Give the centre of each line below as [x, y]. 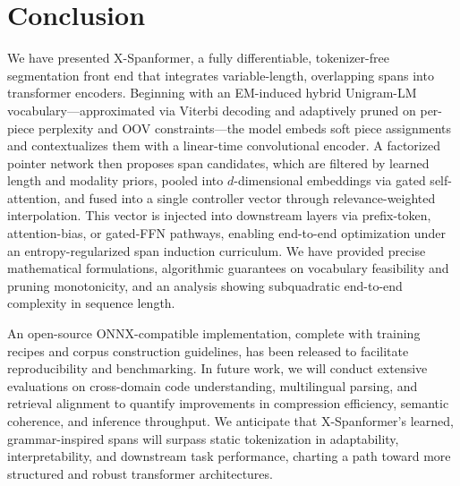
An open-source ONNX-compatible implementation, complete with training [214, 333]
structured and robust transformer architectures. [140, 473]
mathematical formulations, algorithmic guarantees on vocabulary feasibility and [228, 268]
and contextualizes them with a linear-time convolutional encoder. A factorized [224, 145]
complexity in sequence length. [91, 303]
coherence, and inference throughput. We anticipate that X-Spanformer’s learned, [230, 421]
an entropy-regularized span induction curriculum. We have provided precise [217, 250]
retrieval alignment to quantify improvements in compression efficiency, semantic [228, 403]
